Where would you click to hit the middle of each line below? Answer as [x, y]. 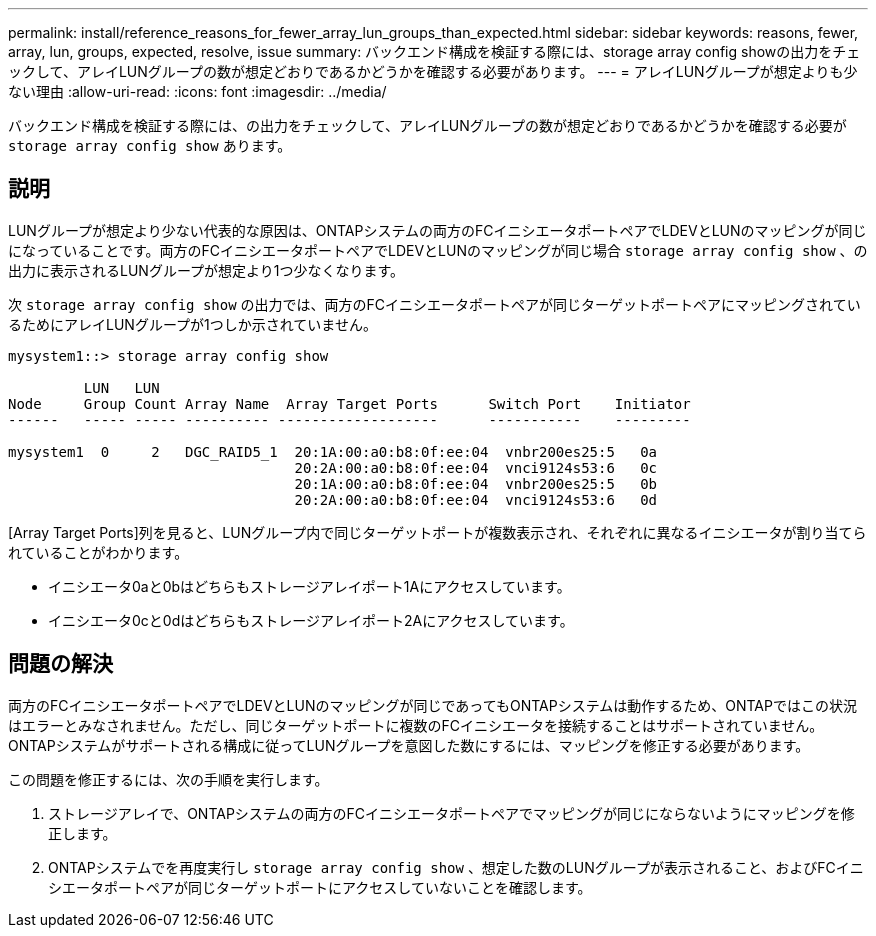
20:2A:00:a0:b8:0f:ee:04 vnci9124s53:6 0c [476, 467]
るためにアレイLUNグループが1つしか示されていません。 [192, 324]
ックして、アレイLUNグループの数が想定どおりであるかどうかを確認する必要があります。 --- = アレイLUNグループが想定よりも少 [433, 71]
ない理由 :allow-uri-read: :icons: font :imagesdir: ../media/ [197, 91]
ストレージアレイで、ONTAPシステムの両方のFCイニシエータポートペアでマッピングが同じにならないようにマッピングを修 [451, 813]
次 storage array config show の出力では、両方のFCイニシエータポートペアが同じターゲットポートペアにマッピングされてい [434, 304]
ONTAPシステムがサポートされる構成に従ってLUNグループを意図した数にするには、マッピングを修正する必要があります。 [409, 745]
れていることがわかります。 [98, 552]
